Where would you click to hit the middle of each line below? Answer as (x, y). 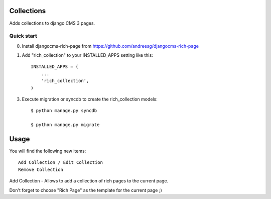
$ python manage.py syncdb (64, 111)
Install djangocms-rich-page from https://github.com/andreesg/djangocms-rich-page (110, 46)
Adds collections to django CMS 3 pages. (52, 23)
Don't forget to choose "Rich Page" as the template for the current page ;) (86, 190)
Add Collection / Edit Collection (60, 163)
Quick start (23, 36)
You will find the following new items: (48, 151)
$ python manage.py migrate (65, 125)
